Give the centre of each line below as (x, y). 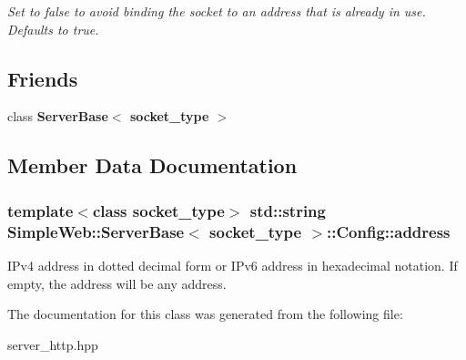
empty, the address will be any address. (117, 283)
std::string (288, 210)
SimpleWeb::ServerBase (96, 231)
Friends (43, 78)
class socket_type (158, 210)
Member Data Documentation (152, 165)
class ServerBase (58, 116)
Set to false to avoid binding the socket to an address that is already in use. (217, 11)
